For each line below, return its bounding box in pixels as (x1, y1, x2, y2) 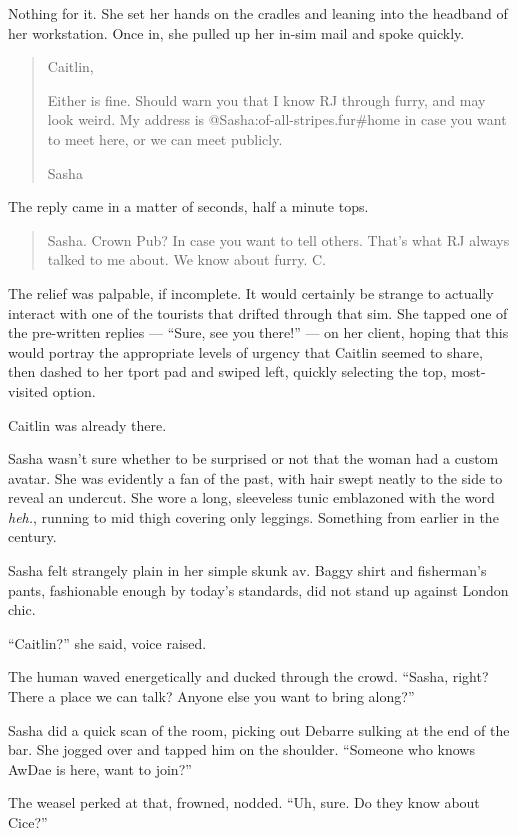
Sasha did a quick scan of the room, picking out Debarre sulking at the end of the (8, 719, 510, 740)
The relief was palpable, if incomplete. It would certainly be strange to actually (8, 282, 494, 303)
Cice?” (8, 812, 48, 832)
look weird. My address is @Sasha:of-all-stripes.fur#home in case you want (47, 109, 507, 130)
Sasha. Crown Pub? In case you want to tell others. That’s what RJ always (47, 229, 510, 250)
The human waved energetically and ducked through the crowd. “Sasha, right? (8, 666, 489, 687)
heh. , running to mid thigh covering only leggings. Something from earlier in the (8, 506, 499, 527)
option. (52, 380, 96, 401)
